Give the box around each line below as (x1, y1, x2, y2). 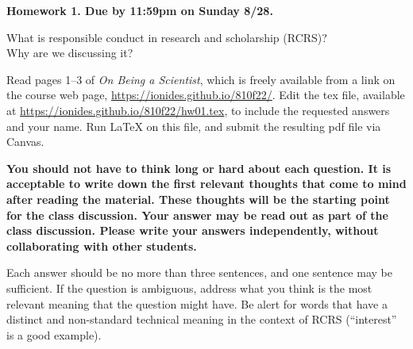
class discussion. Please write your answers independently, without (6, 222, 379, 239)
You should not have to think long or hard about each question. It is (6, 159, 392, 176)
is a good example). (6, 326, 102, 343)
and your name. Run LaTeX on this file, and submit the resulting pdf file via (6, 117, 381, 134)
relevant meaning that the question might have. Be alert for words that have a (6, 295, 388, 312)
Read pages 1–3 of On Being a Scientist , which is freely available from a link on (6, 71, 396, 87)
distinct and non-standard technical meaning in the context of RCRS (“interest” (6, 311, 397, 328)
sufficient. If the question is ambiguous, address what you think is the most (6, 279, 372, 296)
